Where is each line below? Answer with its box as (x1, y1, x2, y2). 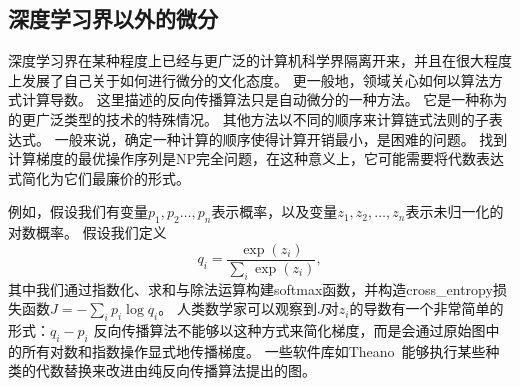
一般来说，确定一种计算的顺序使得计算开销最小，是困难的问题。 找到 (54, 128, 508, 149)
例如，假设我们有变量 (8, 201, 148, 222)
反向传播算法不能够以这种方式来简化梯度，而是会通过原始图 (93, 320, 486, 340)
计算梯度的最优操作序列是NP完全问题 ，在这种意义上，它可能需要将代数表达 (8, 148, 505, 169)
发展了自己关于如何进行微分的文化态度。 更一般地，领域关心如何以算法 (21, 69, 489, 90)
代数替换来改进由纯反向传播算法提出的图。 (35, 360, 316, 381)
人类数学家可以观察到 (176, 298, 317, 319)
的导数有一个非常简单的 (349, 298, 504, 319)
